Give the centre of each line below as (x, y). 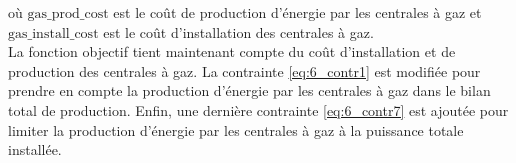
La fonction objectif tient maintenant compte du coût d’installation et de (232, 51)
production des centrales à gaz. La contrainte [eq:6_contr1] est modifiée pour (244, 70)
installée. (35, 149)
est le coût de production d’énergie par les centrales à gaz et (297, 12)
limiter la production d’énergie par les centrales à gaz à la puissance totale (236, 129)
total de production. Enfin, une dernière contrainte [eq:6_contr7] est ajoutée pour (258, 109)
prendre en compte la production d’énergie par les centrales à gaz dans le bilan (249, 90)
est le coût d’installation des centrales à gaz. (238, 31)
